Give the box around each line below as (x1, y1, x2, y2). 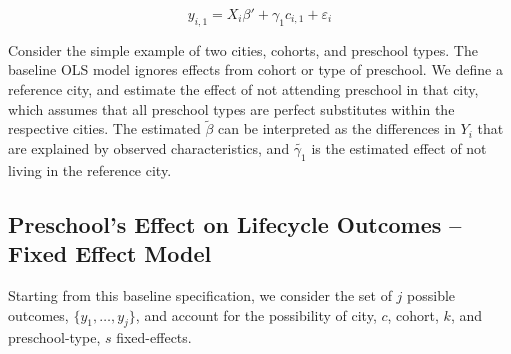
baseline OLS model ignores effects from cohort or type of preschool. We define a (8, 59, 503, 80)
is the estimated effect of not (311, 137, 487, 158)
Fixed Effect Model (8, 238, 212, 269)
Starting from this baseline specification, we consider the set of (8, 284, 392, 305)
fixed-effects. (116, 327, 192, 348)
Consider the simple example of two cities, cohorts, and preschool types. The (8, 39, 478, 60)
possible (407, 284, 456, 305)
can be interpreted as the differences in (217, 118, 456, 139)
